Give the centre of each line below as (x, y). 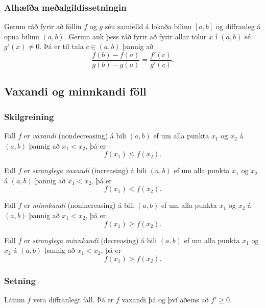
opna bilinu (22, 36)
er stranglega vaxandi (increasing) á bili (85, 170)
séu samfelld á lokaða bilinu (148, 26)
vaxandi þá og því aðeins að (165, 300)
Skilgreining (29, 116)
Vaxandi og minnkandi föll (75, 91)
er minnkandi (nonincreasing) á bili (79, 205)
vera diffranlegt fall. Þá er (73, 300)
